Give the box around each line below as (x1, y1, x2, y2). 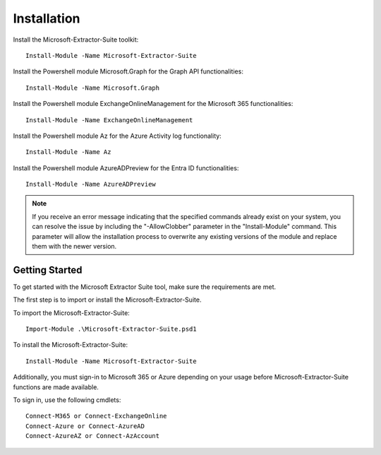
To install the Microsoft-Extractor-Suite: (13, 341, 128, 349)
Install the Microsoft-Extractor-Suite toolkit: (13, 35, 139, 44)
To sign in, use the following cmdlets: (13, 396, 121, 404)
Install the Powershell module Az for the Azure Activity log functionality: (13, 131, 222, 140)
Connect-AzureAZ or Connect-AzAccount (25, 432, 160, 440)
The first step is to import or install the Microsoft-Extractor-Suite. (13, 295, 202, 304)
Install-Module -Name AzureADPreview (25, 180, 157, 189)
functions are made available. (13, 382, 99, 391)
